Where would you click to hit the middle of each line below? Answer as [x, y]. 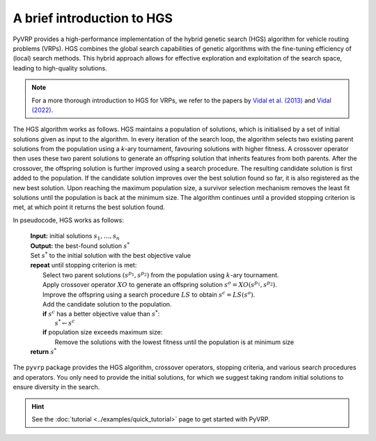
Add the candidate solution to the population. [107, 304]
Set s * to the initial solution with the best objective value [111, 255]
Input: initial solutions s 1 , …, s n [75, 237]
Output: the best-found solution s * [80, 245]
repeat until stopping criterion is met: [84, 265]
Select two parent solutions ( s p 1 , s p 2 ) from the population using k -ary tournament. [161, 274]
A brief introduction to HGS [93, 18]
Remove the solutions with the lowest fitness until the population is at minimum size [174, 342]
